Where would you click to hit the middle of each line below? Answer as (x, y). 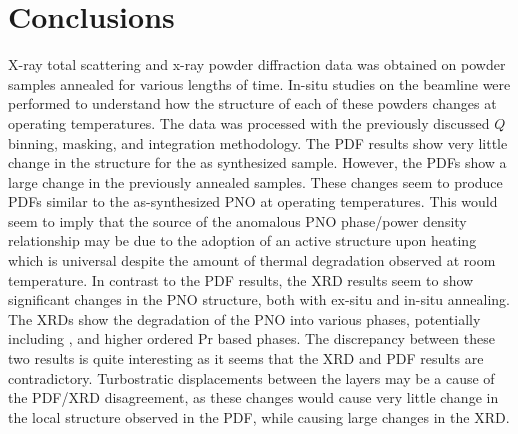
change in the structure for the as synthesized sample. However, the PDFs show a (257, 162)
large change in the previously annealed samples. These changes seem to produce (255, 181)
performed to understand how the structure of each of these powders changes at (252, 103)
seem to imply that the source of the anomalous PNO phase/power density (237, 220)
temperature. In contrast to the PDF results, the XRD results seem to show (241, 279)
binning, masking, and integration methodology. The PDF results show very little (258, 142)
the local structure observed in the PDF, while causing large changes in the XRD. (259, 416)
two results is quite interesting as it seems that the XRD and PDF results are (246, 358)
